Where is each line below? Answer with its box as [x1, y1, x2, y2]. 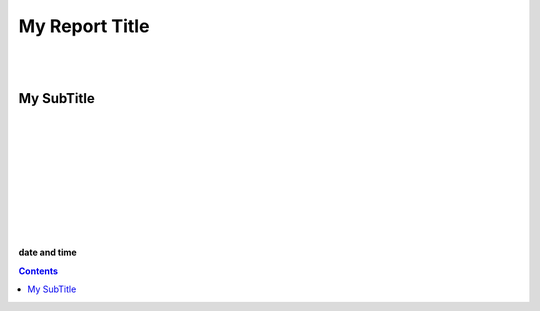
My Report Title [18, 15, 150, 37]
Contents [18, 265, 59, 277]
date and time [18, 246, 77, 259]
